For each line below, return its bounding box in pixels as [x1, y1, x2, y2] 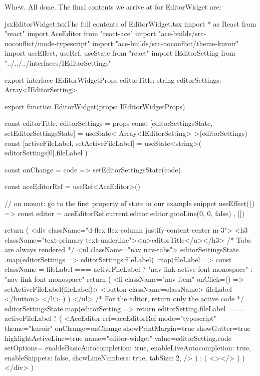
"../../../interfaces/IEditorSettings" [5, 57, 111, 68]
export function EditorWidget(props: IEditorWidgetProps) [5, 101, 185, 111]
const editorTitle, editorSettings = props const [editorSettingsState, [5, 118, 213, 128]
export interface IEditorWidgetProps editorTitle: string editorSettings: [5, 74, 221, 85]
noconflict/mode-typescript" [5, 38, 90, 48]
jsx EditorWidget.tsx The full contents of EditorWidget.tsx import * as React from [5, 18, 256, 29]
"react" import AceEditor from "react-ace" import [5, 28, 156, 39]
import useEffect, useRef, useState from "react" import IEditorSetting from [5, 48, 235, 58]
